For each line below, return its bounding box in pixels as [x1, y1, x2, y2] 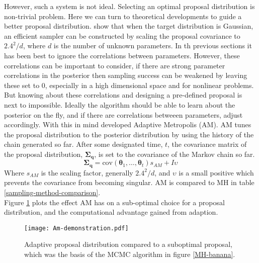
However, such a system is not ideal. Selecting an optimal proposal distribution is [4, 1, 255, 11]
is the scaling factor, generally [41, 167, 133, 178]
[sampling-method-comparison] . [4, 187, 101, 197]
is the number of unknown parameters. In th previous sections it [53, 40, 252, 51]
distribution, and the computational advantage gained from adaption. [4, 207, 218, 217]
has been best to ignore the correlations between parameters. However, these [4, 50, 240, 60]
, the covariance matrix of [167, 139, 247, 149]
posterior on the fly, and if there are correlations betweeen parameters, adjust [4, 109, 243, 120]
